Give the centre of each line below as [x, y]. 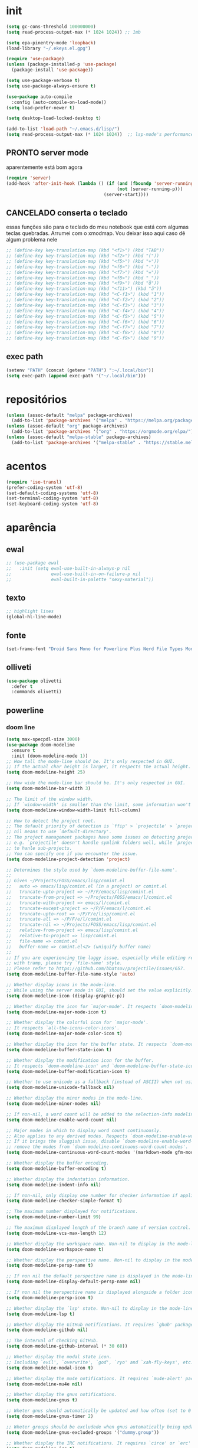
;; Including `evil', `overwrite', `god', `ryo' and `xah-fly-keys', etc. [100, 1362]
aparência [31, 528]
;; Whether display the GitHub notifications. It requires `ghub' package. [101, 1325]
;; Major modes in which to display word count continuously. [84, 1130]
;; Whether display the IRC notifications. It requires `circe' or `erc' [99, 1443]
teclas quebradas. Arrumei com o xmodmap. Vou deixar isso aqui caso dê [96, 233]
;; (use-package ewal [33, 563]
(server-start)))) [126, 194]
